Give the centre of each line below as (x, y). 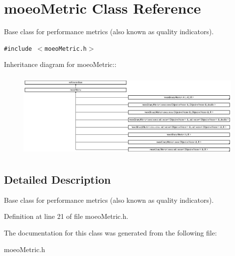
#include (18, 49)
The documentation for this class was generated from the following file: (110, 233)
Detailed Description (58, 179)
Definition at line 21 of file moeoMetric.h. (66, 216)
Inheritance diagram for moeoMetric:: (60, 64)
